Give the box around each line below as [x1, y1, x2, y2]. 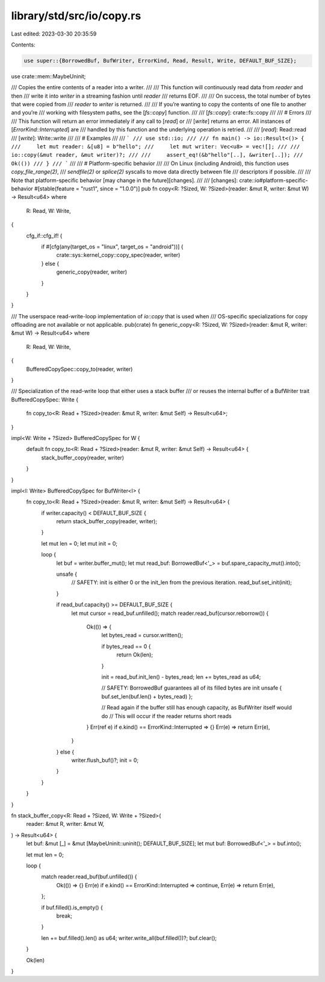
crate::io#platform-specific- [238, 177, 308, 184]
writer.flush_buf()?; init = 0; [71, 757, 139, 764]
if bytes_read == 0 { [101, 643, 151, 650]
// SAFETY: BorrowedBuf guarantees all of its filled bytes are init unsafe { [101, 684, 282, 691]
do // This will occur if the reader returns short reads [101, 712, 232, 720]
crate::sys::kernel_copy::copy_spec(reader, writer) [56, 251, 181, 259]
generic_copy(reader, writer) [56, 268, 128, 275]
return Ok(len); [116, 651, 153, 658]
